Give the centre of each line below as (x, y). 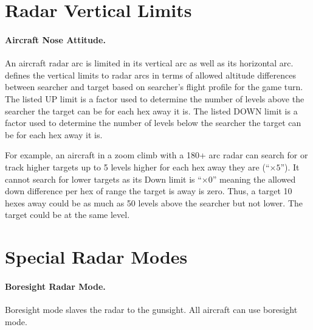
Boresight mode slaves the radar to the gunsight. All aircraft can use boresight (151, 310)
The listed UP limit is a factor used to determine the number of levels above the (155, 98)
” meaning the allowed (254, 179)
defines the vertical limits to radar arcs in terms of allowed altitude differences (150, 75)
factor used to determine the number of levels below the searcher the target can (153, 123)
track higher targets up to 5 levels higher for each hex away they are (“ (137, 167)
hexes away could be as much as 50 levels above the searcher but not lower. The (154, 202)
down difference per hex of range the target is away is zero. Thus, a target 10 (149, 191)
